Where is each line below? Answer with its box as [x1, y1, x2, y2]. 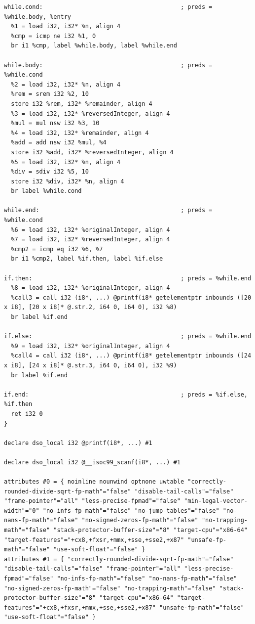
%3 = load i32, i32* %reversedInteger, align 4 [11, 110, 170, 117]
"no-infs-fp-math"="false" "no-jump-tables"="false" [42, 507, 219, 514]
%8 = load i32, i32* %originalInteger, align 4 [11, 284, 170, 292]
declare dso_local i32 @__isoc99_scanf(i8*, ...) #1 [4, 458, 181, 466]
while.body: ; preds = [4, 61, 213, 69]
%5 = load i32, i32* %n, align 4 [11, 158, 121, 166]
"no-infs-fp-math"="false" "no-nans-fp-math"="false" [57, 575, 237, 582]
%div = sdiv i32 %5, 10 [11, 168, 89, 176]
